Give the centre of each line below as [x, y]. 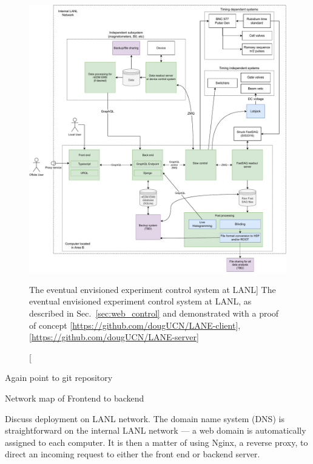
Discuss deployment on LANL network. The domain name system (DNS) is [145, 418]
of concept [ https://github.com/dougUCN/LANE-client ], [135, 325]
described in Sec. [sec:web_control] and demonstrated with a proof [154, 313]
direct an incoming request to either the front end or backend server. [133, 454]
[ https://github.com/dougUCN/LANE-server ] [114, 337]
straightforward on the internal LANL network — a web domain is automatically [156, 430]
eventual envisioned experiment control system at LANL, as [140, 301]
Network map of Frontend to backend [75, 398]
